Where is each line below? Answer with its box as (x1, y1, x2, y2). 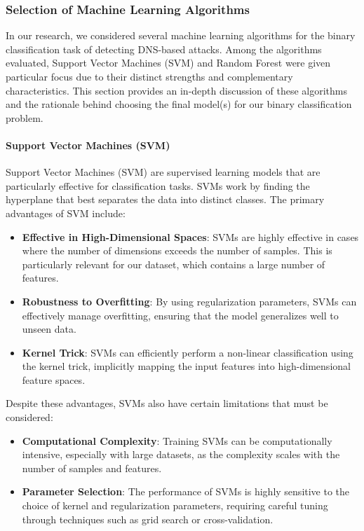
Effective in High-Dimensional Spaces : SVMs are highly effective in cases (22, 229, 359, 244)
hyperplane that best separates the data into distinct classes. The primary (6, 192, 325, 207)
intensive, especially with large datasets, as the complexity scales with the (22, 447, 340, 462)
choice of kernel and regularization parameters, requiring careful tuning (22, 498, 328, 513)
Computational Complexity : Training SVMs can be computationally (22, 433, 332, 448)
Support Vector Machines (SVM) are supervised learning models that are (6, 165, 321, 179)
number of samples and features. (22, 460, 162, 475)
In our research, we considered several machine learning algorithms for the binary (6, 28, 356, 43)
